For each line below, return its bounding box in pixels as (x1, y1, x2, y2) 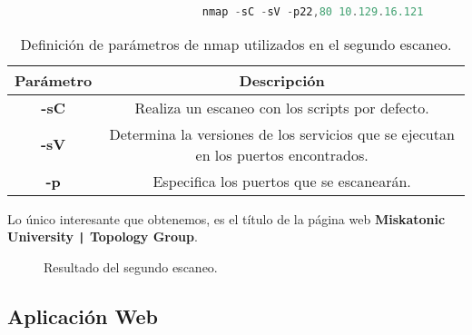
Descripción (239, 69, 325, 91)
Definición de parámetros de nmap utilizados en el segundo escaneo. (20, 33, 452, 54)
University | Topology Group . (7, 227, 198, 246)
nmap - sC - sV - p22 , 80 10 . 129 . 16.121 (202, 5, 424, 18)
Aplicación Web (7, 301, 158, 330)
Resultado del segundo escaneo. (44, 258, 218, 276)
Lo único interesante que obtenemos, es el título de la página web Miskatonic (7, 209, 446, 228)
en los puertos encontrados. (195, 143, 369, 165)
